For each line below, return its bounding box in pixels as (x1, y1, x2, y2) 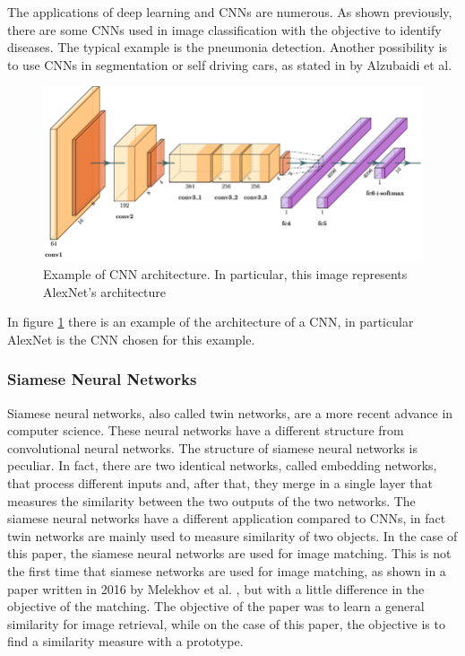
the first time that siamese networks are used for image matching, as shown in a (7, 561, 446, 580)
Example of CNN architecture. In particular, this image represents (43, 265, 408, 283)
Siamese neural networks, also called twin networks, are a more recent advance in (7, 403, 453, 422)
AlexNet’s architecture (43, 282, 167, 301)
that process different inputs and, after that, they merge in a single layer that (7, 473, 433, 492)
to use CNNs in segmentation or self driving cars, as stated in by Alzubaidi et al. (7, 55, 452, 74)
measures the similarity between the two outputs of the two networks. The (7, 491, 416, 510)
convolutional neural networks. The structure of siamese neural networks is (7, 438, 418, 457)
